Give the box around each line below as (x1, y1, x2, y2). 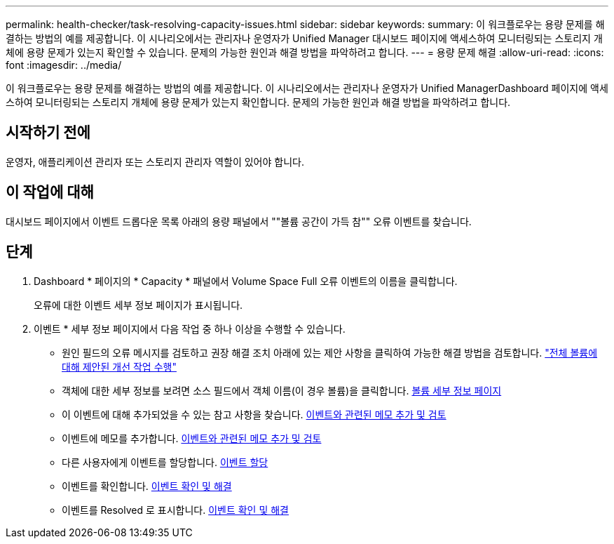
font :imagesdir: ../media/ (6, 59, 122, 71)
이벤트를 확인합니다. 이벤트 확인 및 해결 (62, 479, 232, 492)
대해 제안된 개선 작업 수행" (62, 360, 177, 373)
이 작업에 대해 (6, 183, 94, 201)
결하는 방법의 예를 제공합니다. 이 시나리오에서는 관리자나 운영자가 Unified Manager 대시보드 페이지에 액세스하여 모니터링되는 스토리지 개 (6, 32, 603, 44)
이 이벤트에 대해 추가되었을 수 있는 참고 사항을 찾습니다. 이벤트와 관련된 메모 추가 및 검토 (62, 408, 446, 420)
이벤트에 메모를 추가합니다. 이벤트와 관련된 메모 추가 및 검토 (62, 432, 322, 444)
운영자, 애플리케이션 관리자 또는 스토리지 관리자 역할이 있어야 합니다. (6, 155, 304, 168)
